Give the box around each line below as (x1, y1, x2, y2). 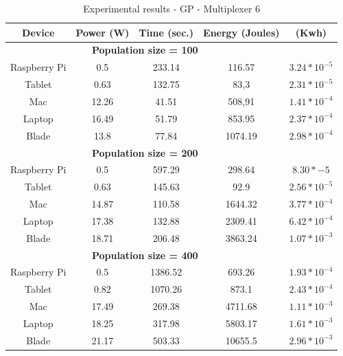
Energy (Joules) (203, 25, 280, 39)
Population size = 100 (91, 43, 198, 57)
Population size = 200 (91, 145, 198, 159)
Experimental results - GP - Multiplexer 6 (83, 1, 261, 15)
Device (22, 25, 55, 39)
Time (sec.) (139, 25, 194, 39)
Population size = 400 (91, 247, 198, 262)
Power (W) (75, 25, 130, 39)
